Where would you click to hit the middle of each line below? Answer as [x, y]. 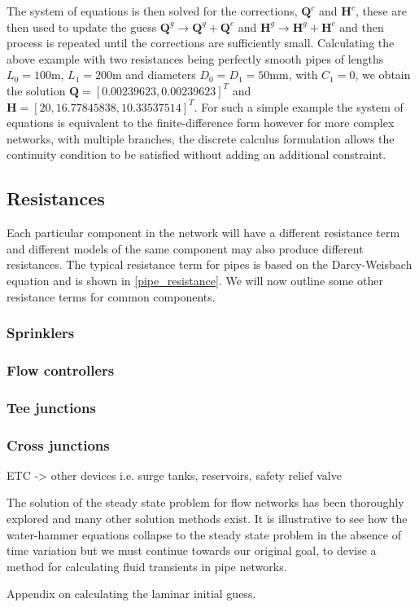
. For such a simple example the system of [299, 106]
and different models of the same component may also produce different [185, 248]
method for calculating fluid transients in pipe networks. [147, 566]
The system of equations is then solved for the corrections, [152, 11]
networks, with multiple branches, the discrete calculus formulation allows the [201, 138]
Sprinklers [41, 333]
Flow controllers [61, 369]
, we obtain [383, 75]
